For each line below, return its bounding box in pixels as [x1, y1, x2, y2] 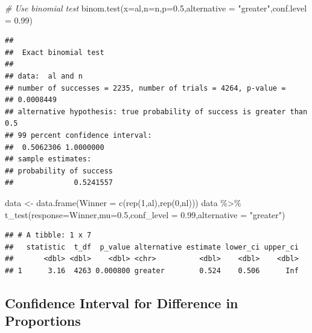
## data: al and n [5, 71, 83, 80]
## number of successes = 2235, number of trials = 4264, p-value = [5, 83, 286, 92]
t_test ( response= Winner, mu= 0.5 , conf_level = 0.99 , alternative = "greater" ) [5, 208, 285, 221]
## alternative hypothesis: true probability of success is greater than [5, 107, 308, 116]
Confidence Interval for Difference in [5, 293, 238, 312]
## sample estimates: [5, 155, 92, 164]
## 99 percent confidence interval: [5, 131, 152, 140]
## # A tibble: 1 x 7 [5, 231, 92, 240]
